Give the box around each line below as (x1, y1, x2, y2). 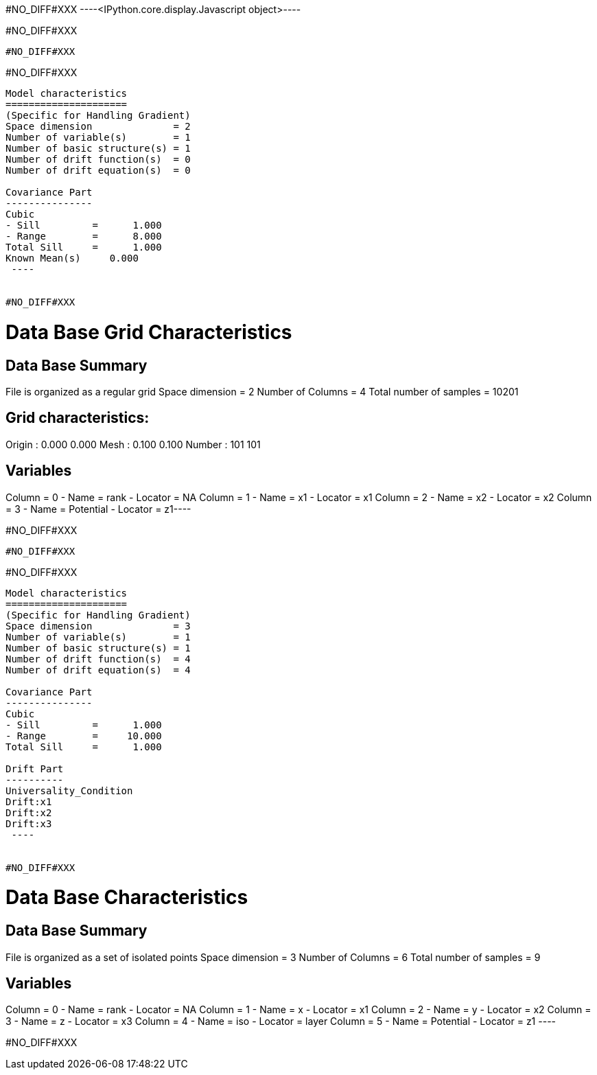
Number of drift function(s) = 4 (5, 653, 191, 664)
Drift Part (5, 763, 64, 774)
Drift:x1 (5, 796, 52, 807)
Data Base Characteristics (5, 886, 248, 910)
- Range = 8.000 (5, 231, 162, 242)
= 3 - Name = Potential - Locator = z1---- (5, 502, 191, 515)
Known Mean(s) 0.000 (5, 253, 139, 264)
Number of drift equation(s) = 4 (5, 664, 191, 675)
